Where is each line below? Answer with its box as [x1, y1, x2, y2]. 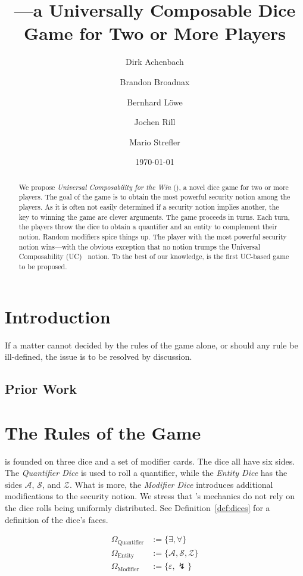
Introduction [5, 304, 111, 328]
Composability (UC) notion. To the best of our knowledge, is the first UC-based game [18, 251, 289, 261]
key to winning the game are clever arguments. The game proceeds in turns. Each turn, [18, 211, 290, 222]
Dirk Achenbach [126, 55, 184, 68]
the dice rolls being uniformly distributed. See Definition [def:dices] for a [5, 501, 270, 513]
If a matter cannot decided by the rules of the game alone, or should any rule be [5, 338, 298, 351]
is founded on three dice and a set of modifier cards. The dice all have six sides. [5, 454, 295, 467]
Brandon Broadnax [120, 75, 190, 88]
